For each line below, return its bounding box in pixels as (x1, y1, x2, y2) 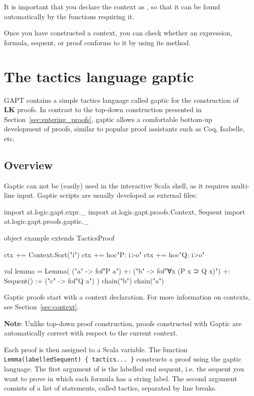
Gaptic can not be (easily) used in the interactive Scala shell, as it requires (4, 180, 229, 190)
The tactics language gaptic (4, 66, 194, 86)
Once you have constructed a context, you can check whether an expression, (4, 28, 233, 38)
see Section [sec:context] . (4, 302, 79, 312)
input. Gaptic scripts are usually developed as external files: (17, 190, 198, 200)
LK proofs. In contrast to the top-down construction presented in (4, 104, 202, 115)
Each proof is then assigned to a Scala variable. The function (4, 344, 188, 354)
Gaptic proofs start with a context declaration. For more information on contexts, (4, 292, 251, 302)
